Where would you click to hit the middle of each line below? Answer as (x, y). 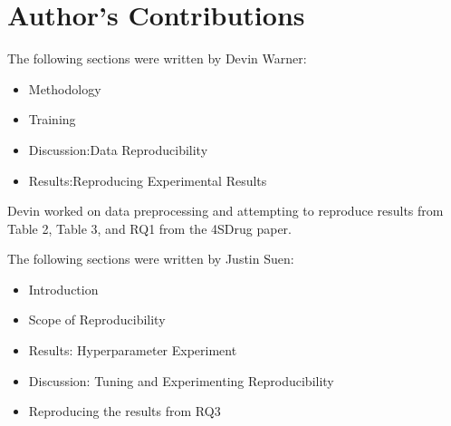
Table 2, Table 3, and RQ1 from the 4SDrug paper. (149, 228)
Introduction (63, 289)
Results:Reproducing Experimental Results (148, 180)
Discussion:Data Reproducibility (118, 149)
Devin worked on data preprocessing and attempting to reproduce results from (225, 211)
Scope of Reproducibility (97, 319)
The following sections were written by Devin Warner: (157, 58)
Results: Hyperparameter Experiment (133, 350)
